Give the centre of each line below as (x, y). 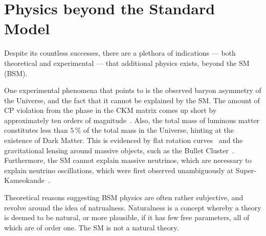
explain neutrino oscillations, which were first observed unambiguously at (119, 170)
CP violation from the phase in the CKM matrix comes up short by (110, 110)
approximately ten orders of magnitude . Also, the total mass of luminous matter (132, 120)
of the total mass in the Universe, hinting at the (159, 130)
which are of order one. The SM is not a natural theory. (92, 227)
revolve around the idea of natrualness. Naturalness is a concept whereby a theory (133, 207)
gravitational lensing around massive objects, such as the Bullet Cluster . (119, 150)
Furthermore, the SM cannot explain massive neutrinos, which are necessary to (128, 160)
